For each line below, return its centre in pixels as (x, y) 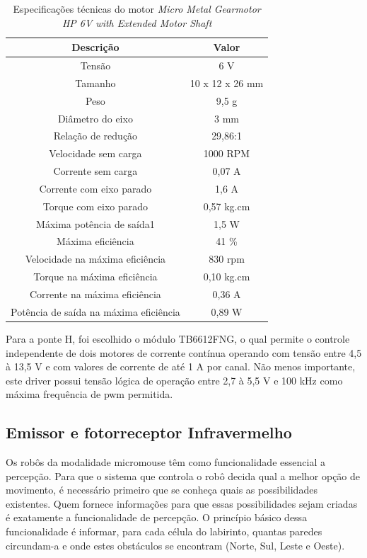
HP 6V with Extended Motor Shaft (137, 22)
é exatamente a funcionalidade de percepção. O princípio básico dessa (157, 517)
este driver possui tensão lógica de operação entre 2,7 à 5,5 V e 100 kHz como (174, 380)
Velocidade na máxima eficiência (95, 259)
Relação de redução (95, 136)
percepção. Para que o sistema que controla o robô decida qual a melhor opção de (183, 476)
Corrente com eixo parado (95, 188)
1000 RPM (227, 153)
